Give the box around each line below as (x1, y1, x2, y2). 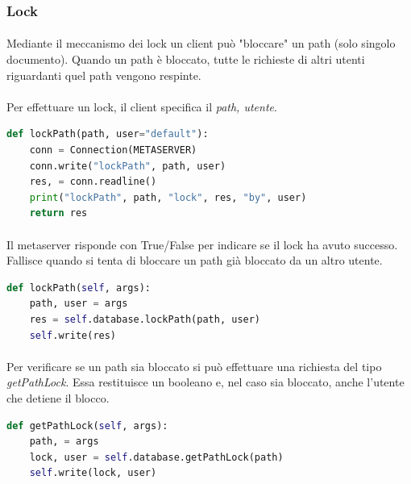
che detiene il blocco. (6, 389, 110, 406)
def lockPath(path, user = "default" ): (6, 128, 209, 140)
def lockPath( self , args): (6, 282, 151, 294)
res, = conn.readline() (29, 176, 157, 188)
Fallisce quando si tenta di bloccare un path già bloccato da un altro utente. (6, 252, 383, 269)
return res (29, 207, 88, 219)
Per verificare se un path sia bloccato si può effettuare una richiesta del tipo (6, 357, 382, 374)
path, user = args (29, 298, 128, 310)
